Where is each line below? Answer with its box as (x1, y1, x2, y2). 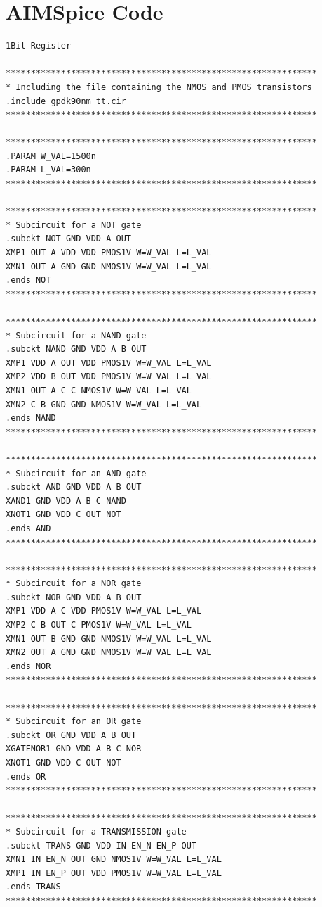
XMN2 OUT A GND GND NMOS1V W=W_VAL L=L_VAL (6, 647, 212, 658)
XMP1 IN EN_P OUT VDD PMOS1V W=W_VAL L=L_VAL (6, 868, 222, 878)
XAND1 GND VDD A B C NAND (6, 495, 126, 506)
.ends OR (6, 771, 46, 782)
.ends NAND (6, 413, 56, 424)
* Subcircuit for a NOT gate (6, 220, 142, 230)
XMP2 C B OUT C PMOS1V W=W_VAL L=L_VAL (6, 620, 192, 630)
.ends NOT (6, 275, 51, 286)
